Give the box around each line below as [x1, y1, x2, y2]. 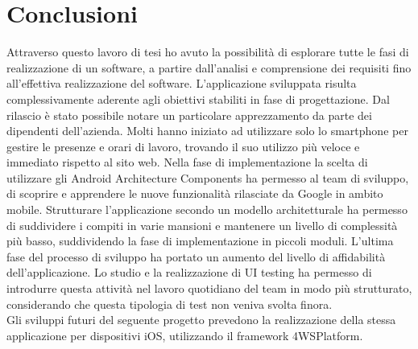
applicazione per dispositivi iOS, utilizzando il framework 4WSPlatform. [6, 326, 363, 343]
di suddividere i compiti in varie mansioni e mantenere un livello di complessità [6, 216, 398, 233]
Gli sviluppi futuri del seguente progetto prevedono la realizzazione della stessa [6, 311, 396, 328]
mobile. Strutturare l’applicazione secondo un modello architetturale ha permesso [6, 201, 408, 218]
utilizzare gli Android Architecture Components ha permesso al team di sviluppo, [6, 169, 409, 186]
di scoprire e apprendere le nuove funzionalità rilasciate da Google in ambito [6, 185, 383, 202]
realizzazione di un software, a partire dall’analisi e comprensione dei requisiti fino [6, 59, 412, 76]
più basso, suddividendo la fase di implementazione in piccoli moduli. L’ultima [6, 232, 394, 249]
